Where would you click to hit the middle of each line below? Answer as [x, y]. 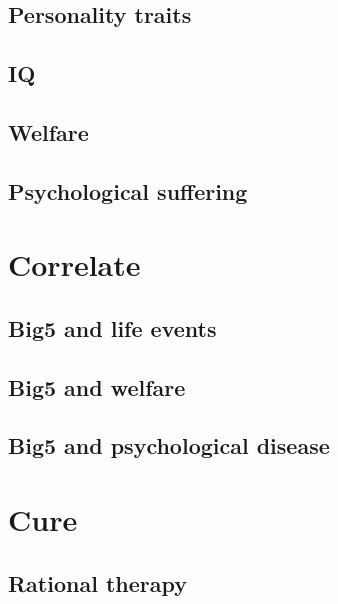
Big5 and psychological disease [169, 445]
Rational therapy [97, 582]
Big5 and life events [112, 327]
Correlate [74, 264]
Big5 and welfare [97, 386]
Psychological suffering [128, 190]
